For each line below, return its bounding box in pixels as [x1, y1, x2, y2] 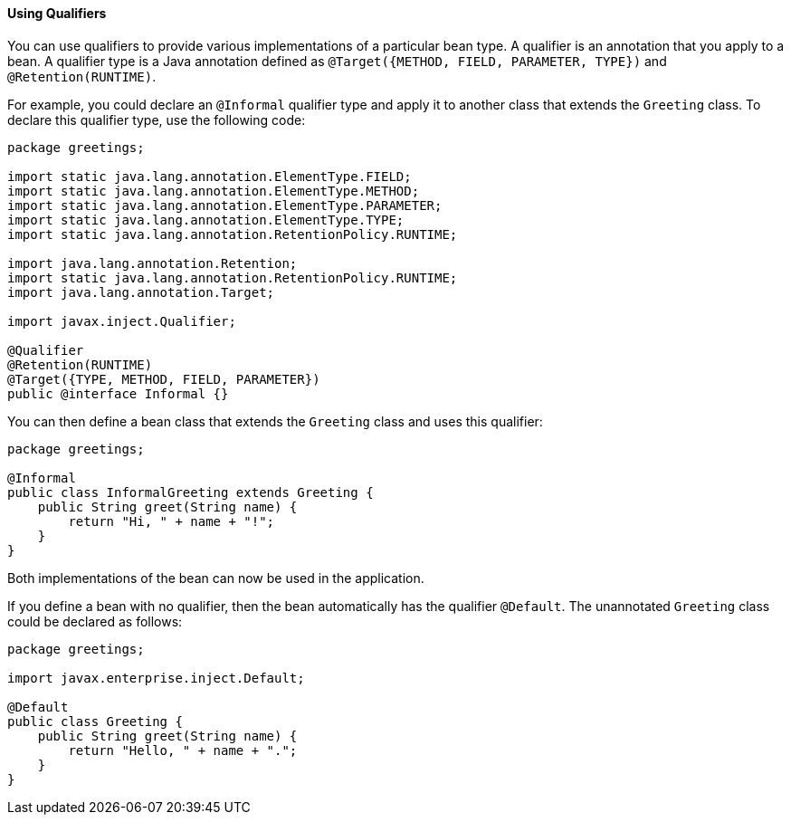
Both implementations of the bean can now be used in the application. [7, 569, 424, 586]
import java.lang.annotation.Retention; [7, 255, 298, 271]
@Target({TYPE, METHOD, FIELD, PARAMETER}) [7, 371, 320, 387]
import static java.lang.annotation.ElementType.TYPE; [7, 212, 405, 227]
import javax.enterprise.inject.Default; [7, 670, 305, 685]
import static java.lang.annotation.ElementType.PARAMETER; [7, 197, 443, 213]
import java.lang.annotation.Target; [7, 284, 275, 300]
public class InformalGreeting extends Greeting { [7, 484, 374, 500]
